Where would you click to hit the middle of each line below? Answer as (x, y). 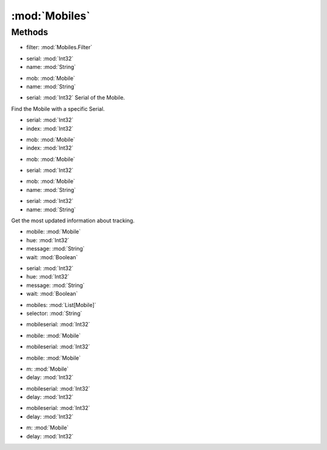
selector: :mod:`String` (54, 313)
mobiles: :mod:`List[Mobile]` (61, 305)
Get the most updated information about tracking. (73, 220)
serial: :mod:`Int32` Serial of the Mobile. (76, 98)
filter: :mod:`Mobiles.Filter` (59, 47)
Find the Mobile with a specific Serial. (58, 108)
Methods (30, 32)
